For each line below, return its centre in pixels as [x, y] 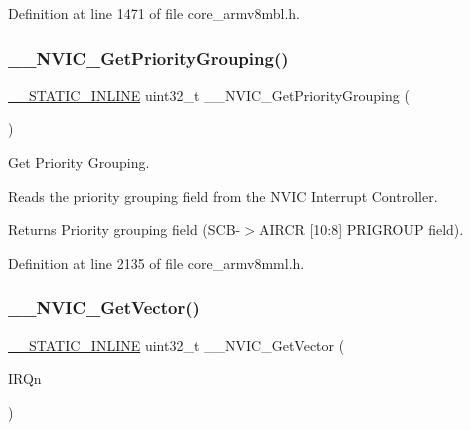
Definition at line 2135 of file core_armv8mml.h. [156, 262]
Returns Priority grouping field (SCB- [124, 229]
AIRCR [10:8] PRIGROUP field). [361, 229]
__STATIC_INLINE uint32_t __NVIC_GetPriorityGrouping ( [209, 94]
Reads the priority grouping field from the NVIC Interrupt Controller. [223, 195]
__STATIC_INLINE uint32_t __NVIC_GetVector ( [176, 344]
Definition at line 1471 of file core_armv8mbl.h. [154, 13]
